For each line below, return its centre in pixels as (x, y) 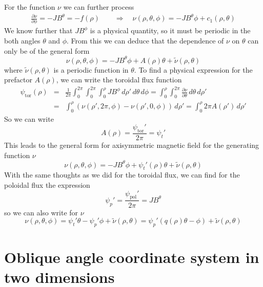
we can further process (99, 7)
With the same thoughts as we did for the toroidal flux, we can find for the (122, 175)
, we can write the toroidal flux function (119, 80)
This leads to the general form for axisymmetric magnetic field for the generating (132, 145)
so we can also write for (41, 212)
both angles (22, 41)
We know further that (38, 30)
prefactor (18, 80)
